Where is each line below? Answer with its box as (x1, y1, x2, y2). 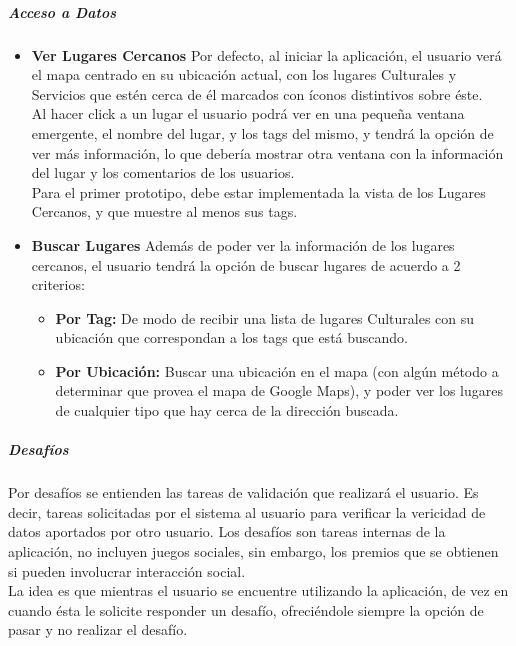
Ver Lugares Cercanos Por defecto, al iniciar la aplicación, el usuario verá (31, 44, 502, 65)
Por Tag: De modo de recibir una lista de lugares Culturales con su (55, 307, 475, 328)
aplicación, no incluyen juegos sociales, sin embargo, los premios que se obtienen (8, 541, 499, 561)
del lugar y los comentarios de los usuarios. (31, 162, 295, 183)
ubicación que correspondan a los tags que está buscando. (55, 327, 409, 348)
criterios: (31, 274, 85, 295)
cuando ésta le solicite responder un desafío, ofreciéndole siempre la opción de (8, 599, 484, 620)
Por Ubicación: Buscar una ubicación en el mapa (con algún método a (55, 360, 499, 381)
